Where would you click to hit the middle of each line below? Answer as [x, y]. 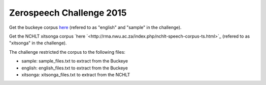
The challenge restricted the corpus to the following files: [67, 52]
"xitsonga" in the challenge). [38, 43]
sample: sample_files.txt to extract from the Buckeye [75, 61]
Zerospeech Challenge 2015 [68, 13]
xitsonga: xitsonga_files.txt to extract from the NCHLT [76, 74]
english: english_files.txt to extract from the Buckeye [75, 68]
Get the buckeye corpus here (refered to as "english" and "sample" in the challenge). [95, 27]
